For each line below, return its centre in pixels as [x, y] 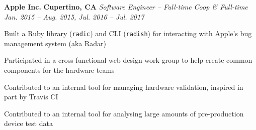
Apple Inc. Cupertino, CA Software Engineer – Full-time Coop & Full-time [126, 7]
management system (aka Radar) [55, 43]
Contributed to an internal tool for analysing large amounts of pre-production [124, 113]
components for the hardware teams [59, 70]
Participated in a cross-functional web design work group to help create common [128, 60]
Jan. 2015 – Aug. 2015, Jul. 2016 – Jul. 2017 [74, 16]
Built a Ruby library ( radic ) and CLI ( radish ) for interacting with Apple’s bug [128, 33]
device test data [28, 123]
